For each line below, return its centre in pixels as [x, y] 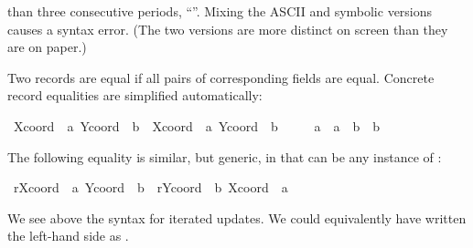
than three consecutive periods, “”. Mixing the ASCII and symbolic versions [220, 11]
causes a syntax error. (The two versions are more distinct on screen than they [228, 29]
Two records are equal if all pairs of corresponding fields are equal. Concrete [221, 77]
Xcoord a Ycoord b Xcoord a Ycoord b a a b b [196, 125]
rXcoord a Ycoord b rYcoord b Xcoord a [150, 187]
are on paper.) [47, 47]
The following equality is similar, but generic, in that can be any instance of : [225, 156]
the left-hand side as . [68, 236]
